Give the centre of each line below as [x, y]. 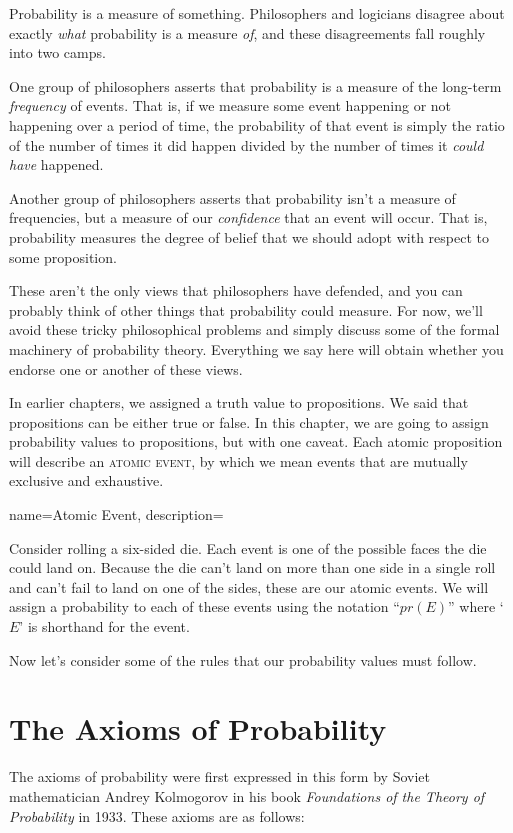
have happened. [56, 164]
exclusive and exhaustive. [86, 480]
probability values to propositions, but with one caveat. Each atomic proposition [256, 441]
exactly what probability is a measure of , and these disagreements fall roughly [247, 32]
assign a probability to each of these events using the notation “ [204, 606]
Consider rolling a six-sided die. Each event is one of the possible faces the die [248, 547]
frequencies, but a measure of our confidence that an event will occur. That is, [248, 217]
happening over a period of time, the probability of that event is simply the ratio [257, 124]
